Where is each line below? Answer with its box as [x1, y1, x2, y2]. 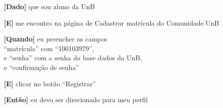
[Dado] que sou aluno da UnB [4, 1, 95, 11]
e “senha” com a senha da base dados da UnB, [4, 53, 143, 63]
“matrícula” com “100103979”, [4, 43, 94, 53]
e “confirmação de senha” [4, 62, 79, 72]
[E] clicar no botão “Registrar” [4, 78, 96, 88]
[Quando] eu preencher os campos [4, 34, 108, 44]
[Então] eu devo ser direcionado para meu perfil [4, 94, 148, 105]
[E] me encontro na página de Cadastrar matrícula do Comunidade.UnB [4, 17, 219, 27]
